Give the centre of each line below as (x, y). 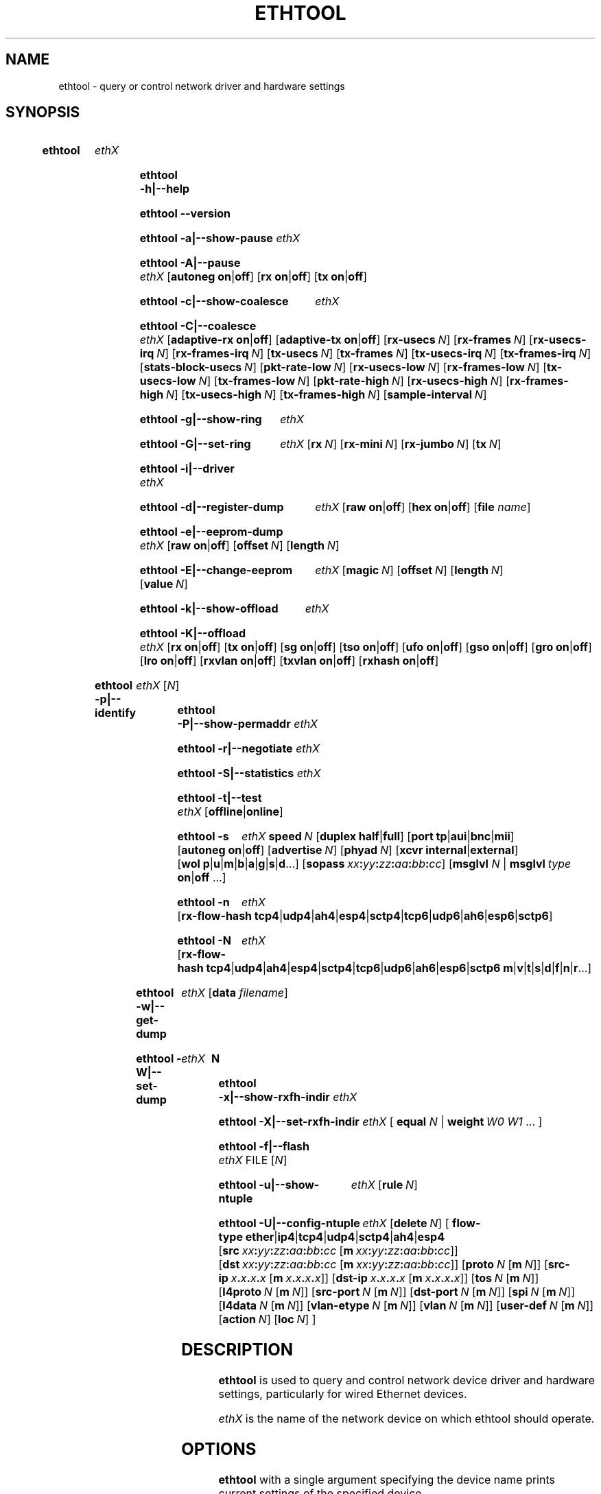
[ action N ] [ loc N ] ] (267, 1319)
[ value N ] (164, 584)
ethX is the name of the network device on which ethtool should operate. (406, 1419)
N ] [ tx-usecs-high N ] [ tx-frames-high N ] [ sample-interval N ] (326, 395)
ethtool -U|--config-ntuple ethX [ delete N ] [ (334, 1223)
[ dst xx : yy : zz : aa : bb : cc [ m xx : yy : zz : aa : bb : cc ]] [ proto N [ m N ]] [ (383, 1265)
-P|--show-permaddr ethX (248, 724)
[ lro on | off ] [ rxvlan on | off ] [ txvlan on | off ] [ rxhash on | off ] (289, 661)
